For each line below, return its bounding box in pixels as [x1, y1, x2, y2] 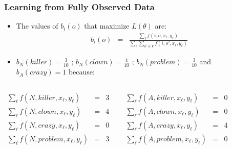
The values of [16, 20, 58, 31]
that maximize [84, 20, 130, 31]
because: [68, 66, 95, 77]
